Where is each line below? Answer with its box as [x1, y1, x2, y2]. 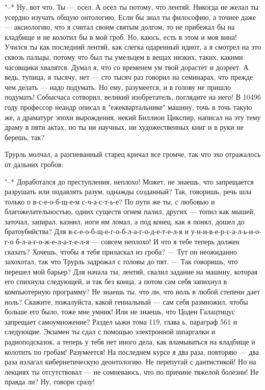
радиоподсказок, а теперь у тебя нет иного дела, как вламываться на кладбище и [5, 336, 255, 347]
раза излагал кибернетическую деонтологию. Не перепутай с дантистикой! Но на [5, 356, 256, 367]
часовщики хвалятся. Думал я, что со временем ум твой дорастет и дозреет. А [5, 61, 249, 72]
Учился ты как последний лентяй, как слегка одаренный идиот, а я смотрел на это [5, 41, 261, 52]
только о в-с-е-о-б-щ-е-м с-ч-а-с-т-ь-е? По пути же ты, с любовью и [5, 196, 215, 207]
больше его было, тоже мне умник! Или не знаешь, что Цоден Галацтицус [5, 306, 235, 317]
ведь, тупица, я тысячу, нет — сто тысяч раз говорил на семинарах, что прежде [5, 72, 253, 82]
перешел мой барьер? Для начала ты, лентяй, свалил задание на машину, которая [5, 266, 258, 277]
